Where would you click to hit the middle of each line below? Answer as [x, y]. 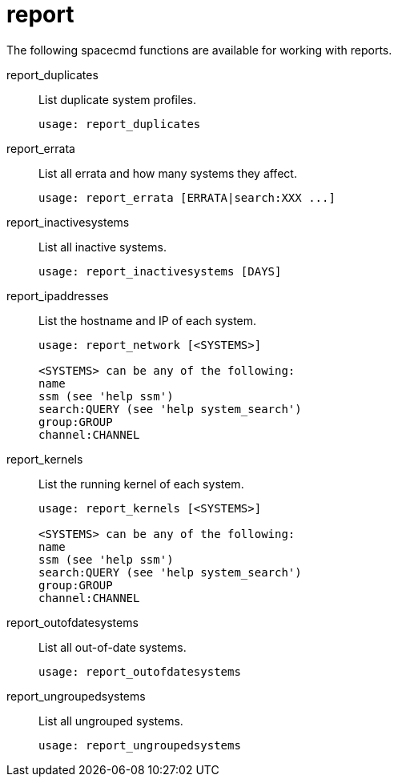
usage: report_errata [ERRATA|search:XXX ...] [187, 197]
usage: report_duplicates [120, 124]
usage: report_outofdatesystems [140, 671]
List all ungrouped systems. [111, 721]
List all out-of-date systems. [113, 647]
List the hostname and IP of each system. [148, 320]
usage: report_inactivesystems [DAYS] [160, 271]
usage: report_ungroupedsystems [140, 745]
